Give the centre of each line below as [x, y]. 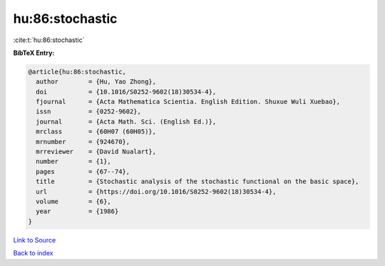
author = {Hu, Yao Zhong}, [96, 82]
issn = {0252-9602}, [89, 112]
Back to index [33, 253]
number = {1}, [74, 162]
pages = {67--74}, [83, 172]
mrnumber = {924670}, [83, 142]
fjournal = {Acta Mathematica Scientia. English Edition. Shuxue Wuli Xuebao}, [188, 102]
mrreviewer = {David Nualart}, [96, 152]
